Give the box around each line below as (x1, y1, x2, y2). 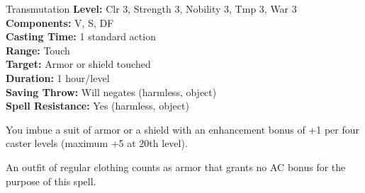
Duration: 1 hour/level (6, 70, 110, 85)
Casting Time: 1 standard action (6, 29, 156, 44)
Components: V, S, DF (6, 15, 114, 30)
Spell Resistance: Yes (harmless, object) (6, 98, 189, 113)
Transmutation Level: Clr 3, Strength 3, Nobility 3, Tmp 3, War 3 (6, 1, 297, 16)
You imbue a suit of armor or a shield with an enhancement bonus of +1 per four (6, 122, 359, 136)
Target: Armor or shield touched (6, 57, 151, 71)
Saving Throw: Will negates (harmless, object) (6, 84, 217, 99)
